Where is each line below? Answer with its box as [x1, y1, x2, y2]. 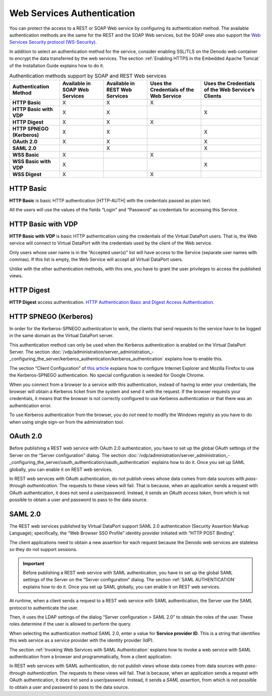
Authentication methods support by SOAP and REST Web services [9, 72, 167, 80]
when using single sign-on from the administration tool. [9, 419, 124, 425]
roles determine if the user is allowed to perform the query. [9, 621, 132, 627]
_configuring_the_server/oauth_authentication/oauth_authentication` [9, 459, 151, 466]
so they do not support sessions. [9, 547, 78, 553]
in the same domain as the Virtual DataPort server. [9, 333, 114, 339]
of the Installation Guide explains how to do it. [9, 62, 104, 68]
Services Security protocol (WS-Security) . [9, 39, 97, 45]
